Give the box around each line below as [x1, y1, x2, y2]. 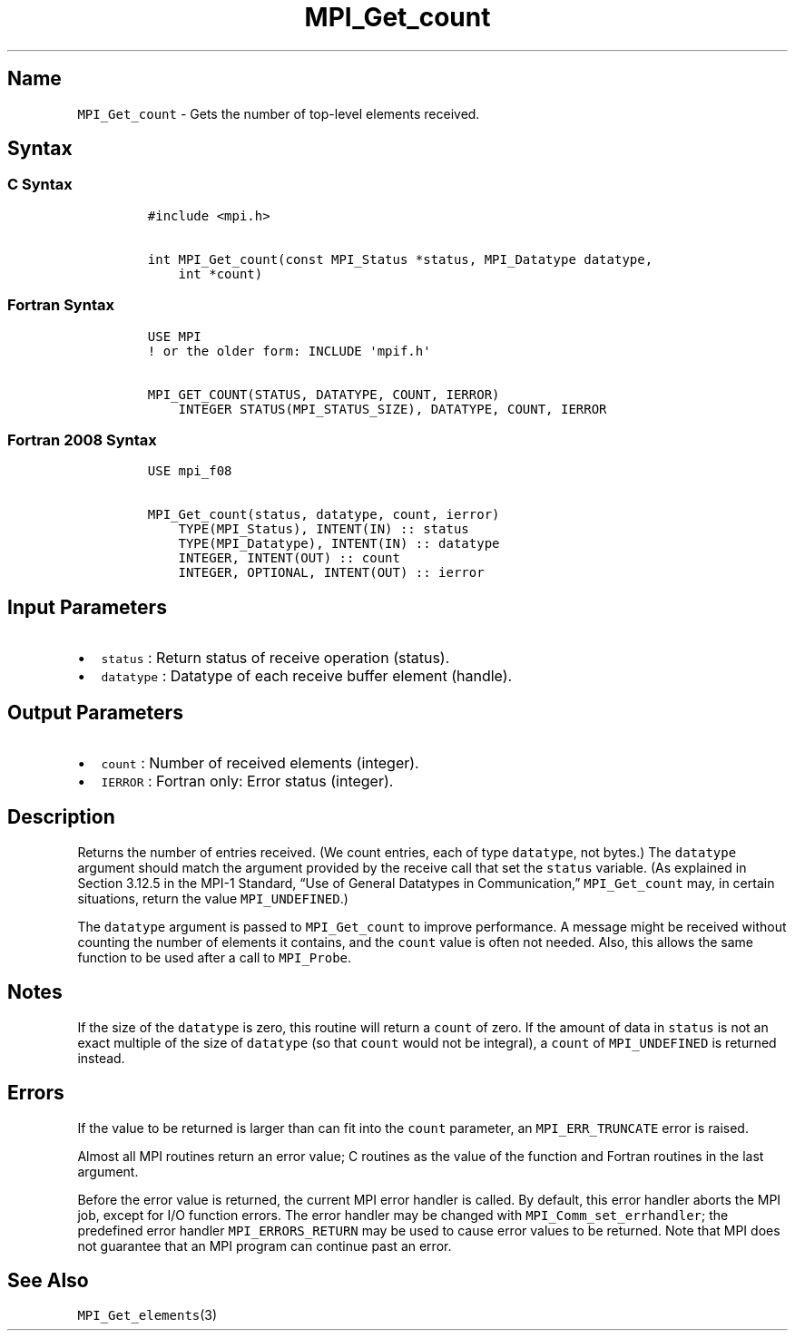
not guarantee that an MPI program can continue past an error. [77, 1237, 452, 1254]
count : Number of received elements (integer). [101, 754, 419, 772]
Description [7, 806, 115, 829]
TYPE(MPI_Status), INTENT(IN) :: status [178, 522, 469, 537]
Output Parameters [7, 700, 183, 724]
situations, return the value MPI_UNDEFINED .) [77, 890, 348, 906]
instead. [77, 1050, 125, 1066]
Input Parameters [7, 595, 167, 619]
